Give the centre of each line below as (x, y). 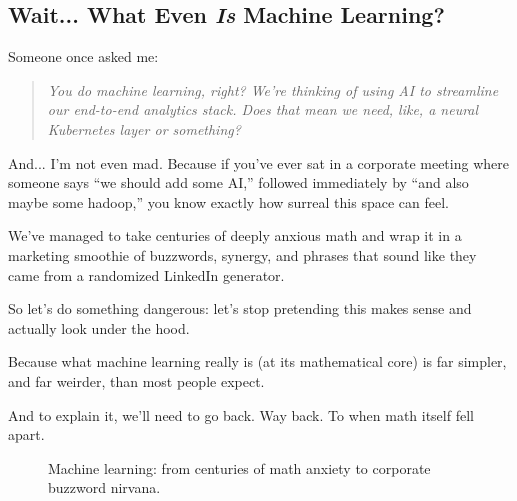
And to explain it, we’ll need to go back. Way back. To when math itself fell (241, 414)
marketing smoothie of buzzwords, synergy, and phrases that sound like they (242, 254)
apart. (26, 434)
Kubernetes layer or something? (144, 128)
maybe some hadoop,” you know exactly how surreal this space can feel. (228, 201)
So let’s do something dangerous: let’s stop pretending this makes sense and (240, 308)
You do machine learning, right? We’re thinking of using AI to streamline (273, 89)
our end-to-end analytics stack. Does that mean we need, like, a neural (263, 109)
